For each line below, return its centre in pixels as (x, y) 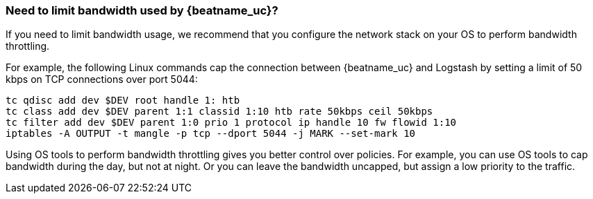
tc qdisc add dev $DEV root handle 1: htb (123, 101)
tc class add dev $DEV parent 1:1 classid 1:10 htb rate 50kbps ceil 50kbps (219, 112)
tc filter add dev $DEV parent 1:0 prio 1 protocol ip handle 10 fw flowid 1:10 (231, 123)
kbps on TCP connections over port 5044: (102, 79)
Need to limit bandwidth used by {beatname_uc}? (142, 10)
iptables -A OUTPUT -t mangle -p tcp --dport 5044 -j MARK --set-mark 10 (211, 134)
